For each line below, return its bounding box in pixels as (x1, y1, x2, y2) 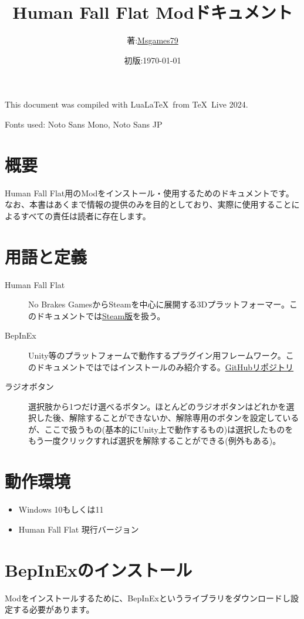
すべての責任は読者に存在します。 (21, 209, 151, 222)
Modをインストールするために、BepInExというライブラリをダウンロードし (5, 591, 291, 604)
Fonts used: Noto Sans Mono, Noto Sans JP (5, 118, 163, 130)
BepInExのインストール (5, 557, 192, 581)
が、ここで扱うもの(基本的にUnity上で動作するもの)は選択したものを (28, 423, 293, 435)
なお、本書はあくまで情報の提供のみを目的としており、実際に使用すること (5, 198, 292, 210)
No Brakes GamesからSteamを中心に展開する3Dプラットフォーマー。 (28, 298, 290, 310)
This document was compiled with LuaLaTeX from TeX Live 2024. (5, 98, 248, 111)
